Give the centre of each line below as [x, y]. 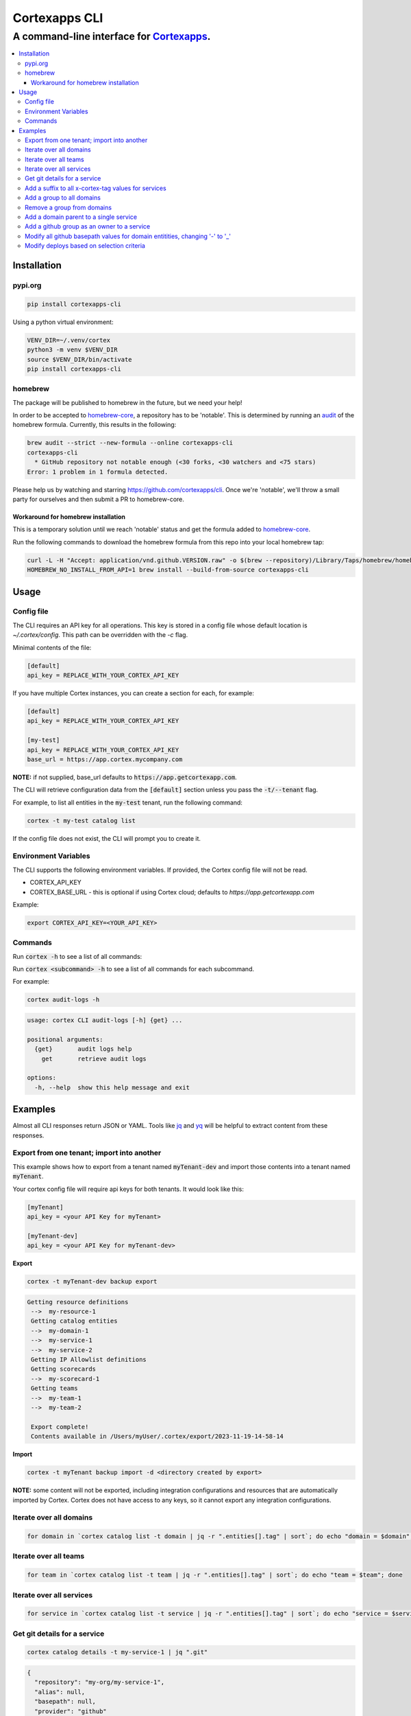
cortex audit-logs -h [63, 1000]
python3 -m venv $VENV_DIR [72, 350]
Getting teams [54, 1389]
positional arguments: [65, 1039]
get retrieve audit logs [94, 1058]
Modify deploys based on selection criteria [85, 246]
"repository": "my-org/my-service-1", [99, 1682]
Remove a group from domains [68, 207]
